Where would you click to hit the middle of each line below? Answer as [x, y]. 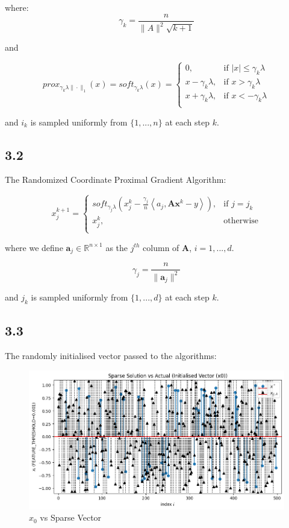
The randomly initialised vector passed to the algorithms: [111, 356]
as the [117, 247]
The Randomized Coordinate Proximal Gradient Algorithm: [116, 180]
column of [161, 247]
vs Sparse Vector [71, 517]
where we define [34, 247]
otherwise [241, 221]
